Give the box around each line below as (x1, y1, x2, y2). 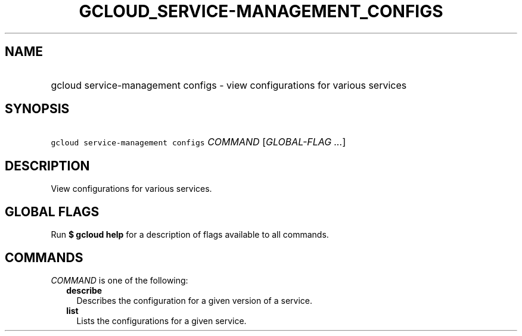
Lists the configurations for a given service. (76, 315, 247, 326)
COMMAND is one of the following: (51, 275, 188, 285)
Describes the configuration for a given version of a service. (76, 295, 312, 306)
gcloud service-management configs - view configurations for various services (51, 79, 407, 91)
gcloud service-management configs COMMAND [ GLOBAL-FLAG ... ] (51, 136, 346, 148)
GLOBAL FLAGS (5, 204, 100, 219)
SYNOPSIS (5, 101, 70, 117)
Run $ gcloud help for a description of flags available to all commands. (51, 229, 329, 240)
